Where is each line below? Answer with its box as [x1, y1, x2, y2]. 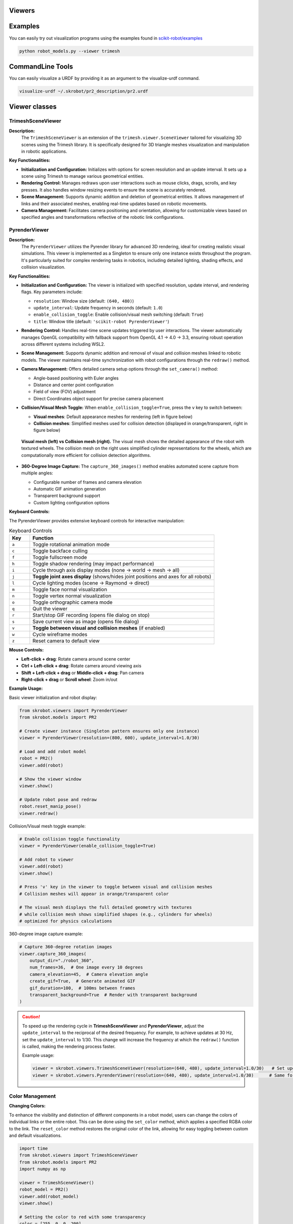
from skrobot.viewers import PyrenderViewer [19, 707, 128, 713]
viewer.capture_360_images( [19, 951, 86, 957]
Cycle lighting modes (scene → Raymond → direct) [32, 580, 150, 587]
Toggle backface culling [32, 547, 88, 554]
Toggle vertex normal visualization [32, 592, 112, 599]
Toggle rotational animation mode [32, 541, 110, 548]
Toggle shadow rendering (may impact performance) [32, 561, 154, 567]
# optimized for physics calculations [19, 918, 112, 924]
